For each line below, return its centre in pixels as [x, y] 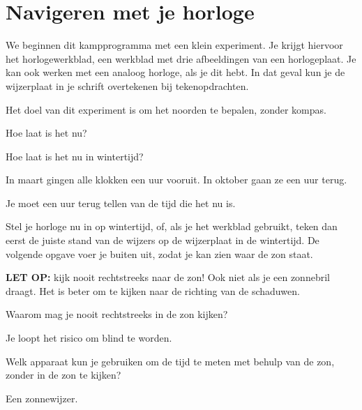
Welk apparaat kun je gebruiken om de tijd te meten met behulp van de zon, [170, 361]
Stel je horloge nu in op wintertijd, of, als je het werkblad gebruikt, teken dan [172, 226]
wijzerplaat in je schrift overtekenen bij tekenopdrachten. [127, 85]
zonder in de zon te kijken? [63, 375]
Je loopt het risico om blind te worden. [89, 338]
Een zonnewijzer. [42, 398]
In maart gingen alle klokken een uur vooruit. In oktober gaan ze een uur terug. [176, 180]
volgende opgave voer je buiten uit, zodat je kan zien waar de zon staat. [159, 253]
